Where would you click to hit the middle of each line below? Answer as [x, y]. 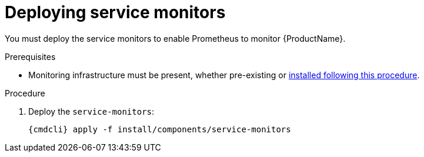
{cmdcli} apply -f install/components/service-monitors [160, 129]
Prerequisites [30, 56]
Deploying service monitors [115, 12]
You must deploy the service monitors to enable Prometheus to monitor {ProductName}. [175, 38]
